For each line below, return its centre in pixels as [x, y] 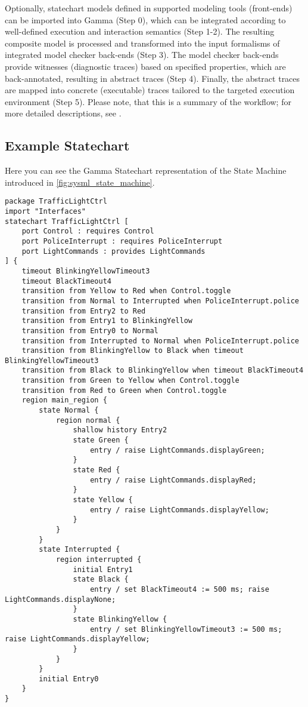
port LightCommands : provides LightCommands [113, 251]
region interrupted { [99, 559]
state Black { [101, 580]
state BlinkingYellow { [120, 619]
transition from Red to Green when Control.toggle [124, 390]
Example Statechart [67, 145]
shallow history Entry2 [120, 430]
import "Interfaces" [46, 211]
